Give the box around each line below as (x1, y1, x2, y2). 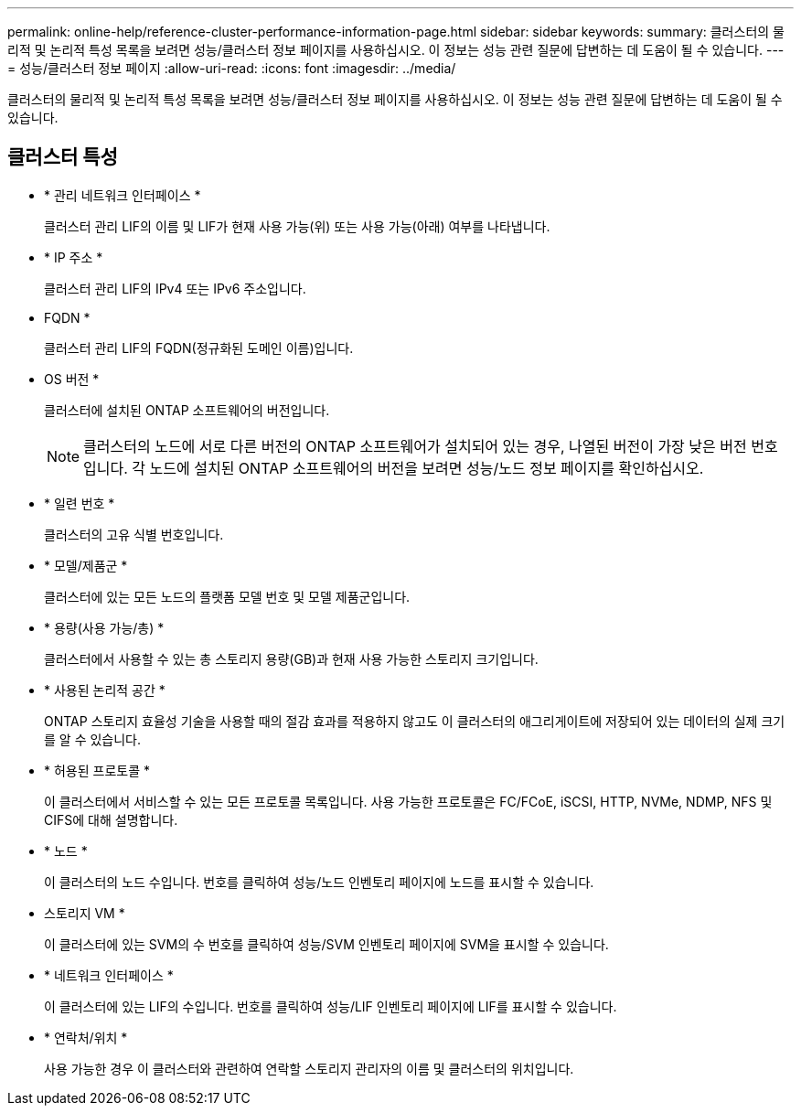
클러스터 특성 (7, 145, 118, 169)
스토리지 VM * (44, 904, 125, 921)
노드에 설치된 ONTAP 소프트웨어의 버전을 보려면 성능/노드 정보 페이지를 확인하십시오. (149, 458, 704, 477)
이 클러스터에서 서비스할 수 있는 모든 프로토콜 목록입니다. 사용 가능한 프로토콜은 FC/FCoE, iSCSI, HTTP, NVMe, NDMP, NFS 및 (44, 793, 773, 809)
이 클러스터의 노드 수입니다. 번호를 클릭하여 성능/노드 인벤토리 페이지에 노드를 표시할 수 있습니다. (44, 873, 594, 890)
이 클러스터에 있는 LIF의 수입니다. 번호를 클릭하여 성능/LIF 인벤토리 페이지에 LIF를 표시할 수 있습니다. (44, 998, 617, 1014)
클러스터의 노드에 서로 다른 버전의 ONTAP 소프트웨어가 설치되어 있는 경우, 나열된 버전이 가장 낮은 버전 (83, 436, 747, 455)
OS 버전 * (44, 370, 100, 387)
